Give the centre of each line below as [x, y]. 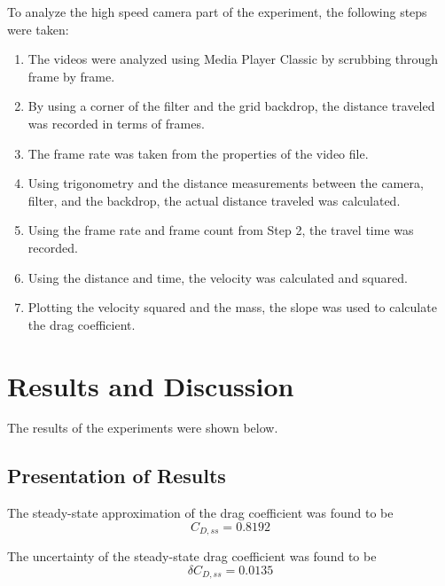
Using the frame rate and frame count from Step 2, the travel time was [221, 230]
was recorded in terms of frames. [116, 123]
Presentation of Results [117, 476]
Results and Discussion [151, 385]
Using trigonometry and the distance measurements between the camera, [226, 183]
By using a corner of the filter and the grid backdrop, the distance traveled [231, 106]
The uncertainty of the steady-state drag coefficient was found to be [192, 556]
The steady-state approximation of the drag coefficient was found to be [200, 513]
